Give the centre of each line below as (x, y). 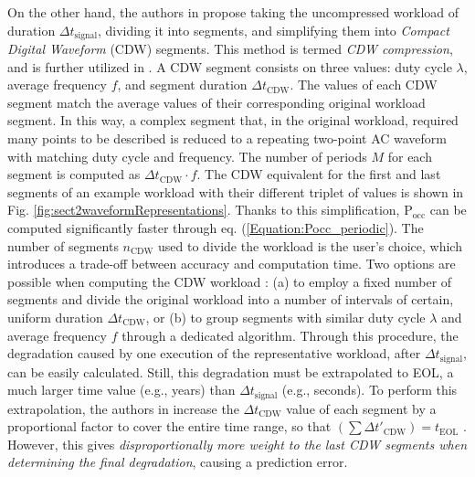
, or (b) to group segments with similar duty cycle (285, 317)
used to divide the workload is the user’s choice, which (310, 245)
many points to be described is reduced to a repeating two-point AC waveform (227, 138)
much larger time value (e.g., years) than (121, 390)
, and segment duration (182, 85)
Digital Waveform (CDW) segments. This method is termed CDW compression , (230, 49)
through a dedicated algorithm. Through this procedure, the (290, 335)
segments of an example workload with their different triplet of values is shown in (236, 191)
